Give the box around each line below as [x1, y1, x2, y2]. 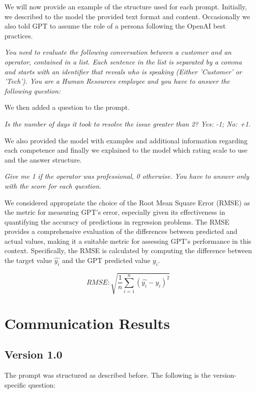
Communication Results [4, 313, 170, 333]
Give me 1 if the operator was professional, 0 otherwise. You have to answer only [4, 171, 249, 181]
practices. [4, 30, 33, 40]
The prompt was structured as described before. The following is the [4, 369, 211, 380]
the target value [4, 255, 52, 265]
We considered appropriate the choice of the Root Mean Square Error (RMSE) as [4, 197, 250, 207]
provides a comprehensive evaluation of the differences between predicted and [4, 226, 238, 236]
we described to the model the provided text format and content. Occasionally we [4, 11, 250, 21]
